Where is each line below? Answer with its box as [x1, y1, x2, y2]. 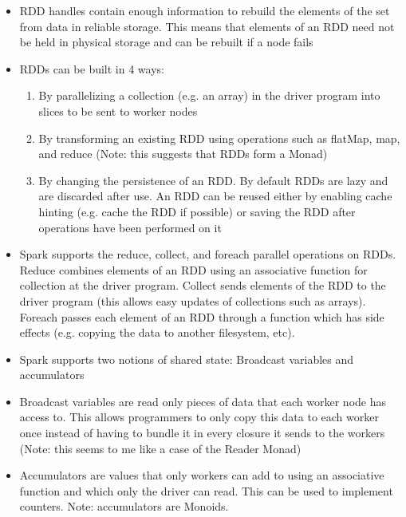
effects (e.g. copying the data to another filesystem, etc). [19, 324, 295, 341]
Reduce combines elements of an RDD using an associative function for [19, 261, 368, 278]
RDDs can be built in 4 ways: [19, 60, 164, 77]
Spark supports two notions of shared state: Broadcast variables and [19, 350, 354, 367]
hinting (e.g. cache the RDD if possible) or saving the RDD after [38, 203, 356, 219]
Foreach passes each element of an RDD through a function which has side [19, 308, 384, 325]
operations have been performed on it [38, 219, 222, 235]
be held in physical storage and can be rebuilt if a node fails [19, 34, 313, 50]
